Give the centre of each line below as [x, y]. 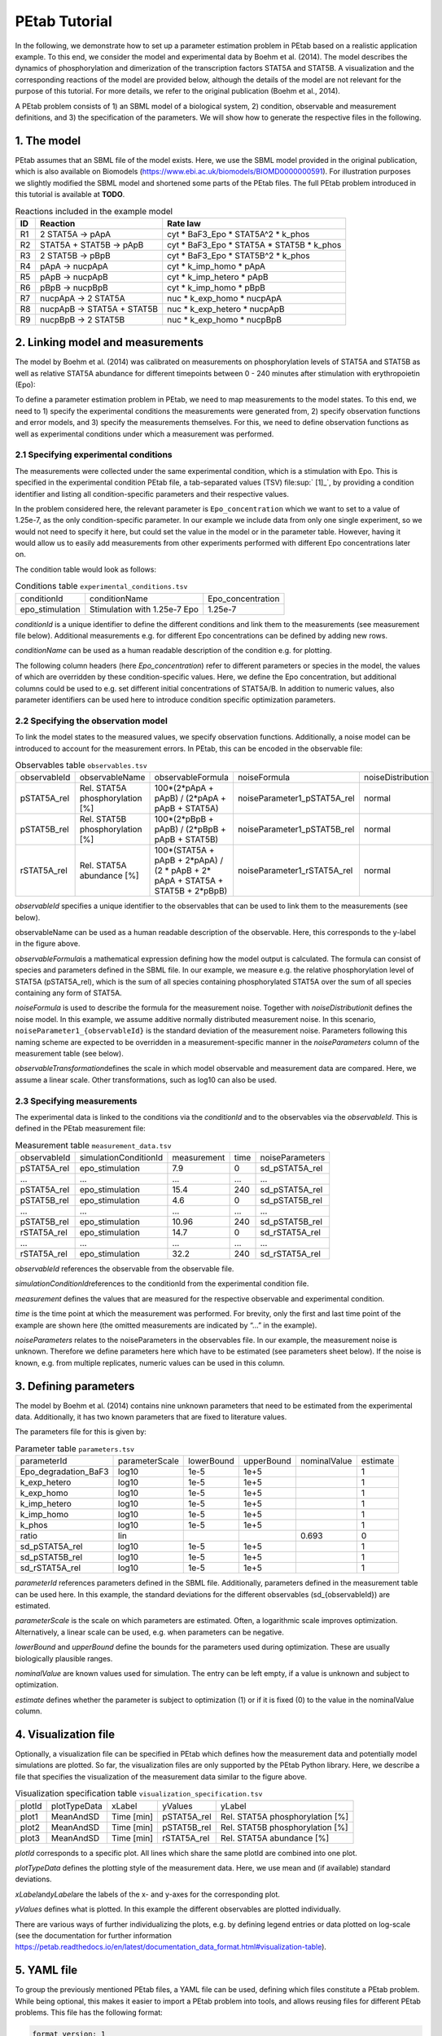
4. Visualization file [65, 1734]
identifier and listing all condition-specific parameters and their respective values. [152, 494]
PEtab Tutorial [64, 21]
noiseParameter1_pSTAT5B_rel [296, 829]
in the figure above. [48, 944]
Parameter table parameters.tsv [74, 1449]
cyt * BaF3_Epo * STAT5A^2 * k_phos [239, 234]
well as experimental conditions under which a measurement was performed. [144, 434]
